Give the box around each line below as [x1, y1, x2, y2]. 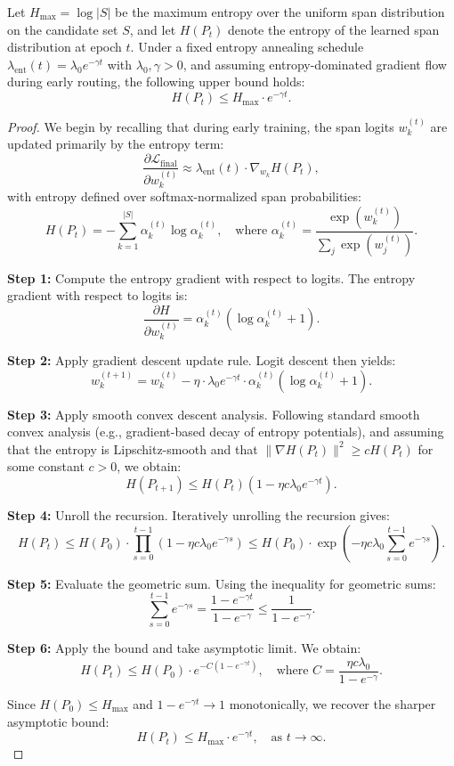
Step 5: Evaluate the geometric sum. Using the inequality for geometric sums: [7, 574, 436, 592]
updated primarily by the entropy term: [7, 134, 224, 153]
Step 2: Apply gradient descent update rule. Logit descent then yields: [7, 350, 396, 369]
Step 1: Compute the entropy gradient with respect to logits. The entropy [7, 268, 416, 287]
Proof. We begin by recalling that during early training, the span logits [7, 117, 394, 135]
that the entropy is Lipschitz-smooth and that [7, 439, 258, 458]
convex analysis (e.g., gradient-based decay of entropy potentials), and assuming [7, 422, 444, 441]
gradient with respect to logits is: [7, 286, 188, 305]
